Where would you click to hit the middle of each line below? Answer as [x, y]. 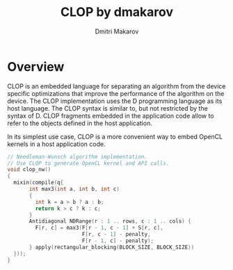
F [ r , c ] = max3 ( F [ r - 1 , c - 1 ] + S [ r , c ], [99, 228]
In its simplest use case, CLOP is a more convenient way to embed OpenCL [115, 136]
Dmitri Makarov [117, 31]
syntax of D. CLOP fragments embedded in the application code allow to [111, 116]
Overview [36, 66]
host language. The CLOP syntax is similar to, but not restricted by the [108, 108]
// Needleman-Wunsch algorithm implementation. [78, 157]
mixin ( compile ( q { [39, 183]
